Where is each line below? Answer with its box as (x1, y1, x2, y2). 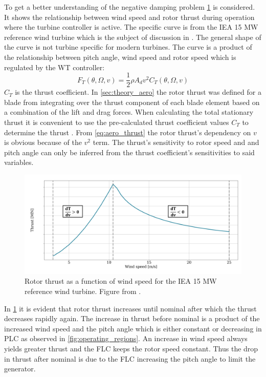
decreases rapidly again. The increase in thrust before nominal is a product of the (4, 313, 260, 324)
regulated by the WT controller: (4, 61, 105, 72)
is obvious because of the (4, 137, 82, 148)
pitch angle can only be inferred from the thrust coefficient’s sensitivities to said (4, 146, 255, 157)
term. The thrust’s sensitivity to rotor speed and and (93, 137, 259, 148)
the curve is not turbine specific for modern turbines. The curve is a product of (4, 41, 252, 52)
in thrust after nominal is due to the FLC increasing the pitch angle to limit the (4, 353, 256, 364)
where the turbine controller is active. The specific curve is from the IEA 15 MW (4, 22, 258, 32)
